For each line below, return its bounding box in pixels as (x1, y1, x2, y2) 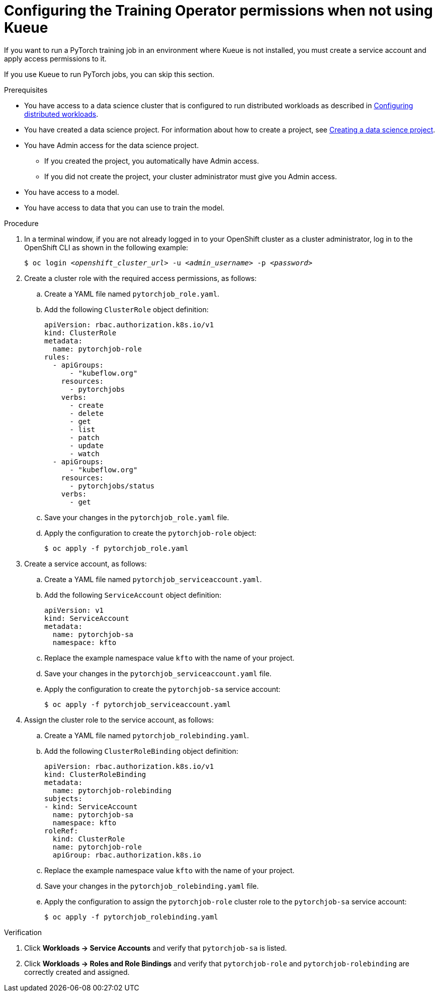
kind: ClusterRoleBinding (44, 770, 146, 778)
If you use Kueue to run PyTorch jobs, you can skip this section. (4, 69, 214, 79)
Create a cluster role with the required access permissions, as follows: (24, 273, 257, 282)
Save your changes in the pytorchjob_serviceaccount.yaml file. (44, 669, 272, 678)
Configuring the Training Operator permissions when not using (4, 2, 433, 19)
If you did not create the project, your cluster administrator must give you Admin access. (44, 172, 337, 181)
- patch (69, 433, 100, 442)
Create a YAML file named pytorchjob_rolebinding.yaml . (44, 731, 249, 740)
